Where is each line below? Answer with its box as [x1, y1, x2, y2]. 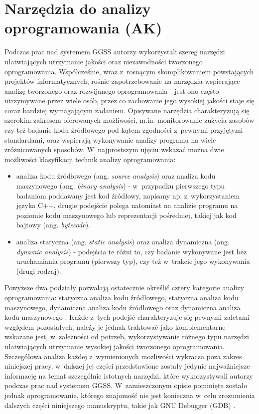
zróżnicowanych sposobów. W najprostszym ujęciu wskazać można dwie [4, 144, 224, 155]
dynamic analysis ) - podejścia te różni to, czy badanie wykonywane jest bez [16, 246, 247, 256]
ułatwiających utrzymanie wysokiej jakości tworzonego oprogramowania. [4, 341, 225, 351]
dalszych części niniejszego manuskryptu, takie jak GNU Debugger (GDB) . [4, 400, 236, 410]
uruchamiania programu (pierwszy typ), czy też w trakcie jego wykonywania [16, 256, 250, 266]
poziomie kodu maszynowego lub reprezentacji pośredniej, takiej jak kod [16, 209, 237, 220]
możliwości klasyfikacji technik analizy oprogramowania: [4, 154, 176, 164]
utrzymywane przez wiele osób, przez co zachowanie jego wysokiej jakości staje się [4, 95, 255, 106]
